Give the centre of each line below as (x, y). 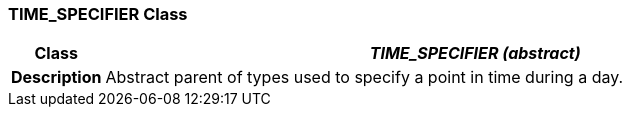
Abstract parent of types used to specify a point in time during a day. (364, 77)
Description (56, 77)
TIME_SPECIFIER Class (98, 14)
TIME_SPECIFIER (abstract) (475, 53)
